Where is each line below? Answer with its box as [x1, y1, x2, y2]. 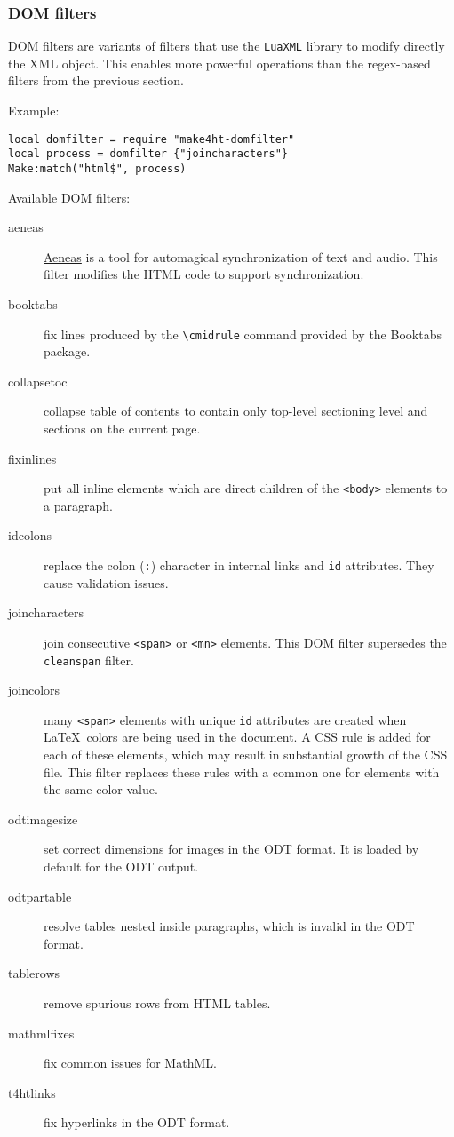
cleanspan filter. [44, 650, 134, 669]
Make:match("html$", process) [8, 162, 187, 175]
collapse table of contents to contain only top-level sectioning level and [44, 402, 428, 420]
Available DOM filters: [8, 187, 131, 206]
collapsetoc [8, 371, 68, 390]
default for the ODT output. [44, 857, 199, 876]
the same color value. [44, 780, 158, 799]
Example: [8, 101, 60, 120]
